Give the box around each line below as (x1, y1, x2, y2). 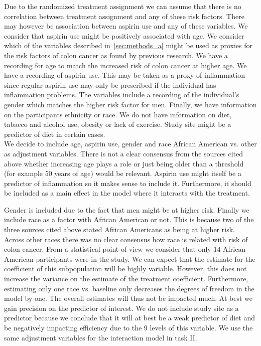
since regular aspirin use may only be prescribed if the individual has (4, 79, 216, 90)
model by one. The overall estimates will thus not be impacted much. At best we (4, 293, 252, 303)
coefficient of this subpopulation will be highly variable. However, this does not (4, 263, 247, 274)
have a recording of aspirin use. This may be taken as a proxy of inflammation (4, 70, 245, 80)
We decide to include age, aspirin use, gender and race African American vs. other (4, 138, 257, 149)
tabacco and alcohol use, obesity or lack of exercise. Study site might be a (4, 119, 231, 129)
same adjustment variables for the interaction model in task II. (4, 332, 197, 342)
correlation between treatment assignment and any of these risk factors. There (4, 11, 244, 21)
